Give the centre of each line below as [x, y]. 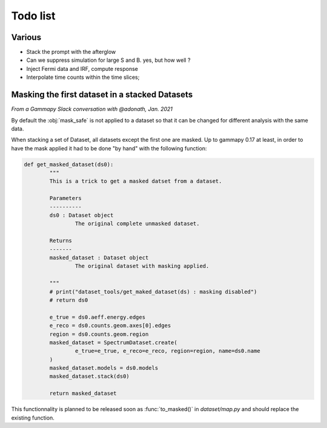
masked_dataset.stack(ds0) [89, 376]
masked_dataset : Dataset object [99, 257]
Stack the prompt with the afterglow [71, 52]
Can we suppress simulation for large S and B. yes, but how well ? [108, 60]
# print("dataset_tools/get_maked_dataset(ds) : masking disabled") [153, 292]
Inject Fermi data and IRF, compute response [82, 69]
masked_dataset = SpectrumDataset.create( [114, 342]
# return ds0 [69, 300]
